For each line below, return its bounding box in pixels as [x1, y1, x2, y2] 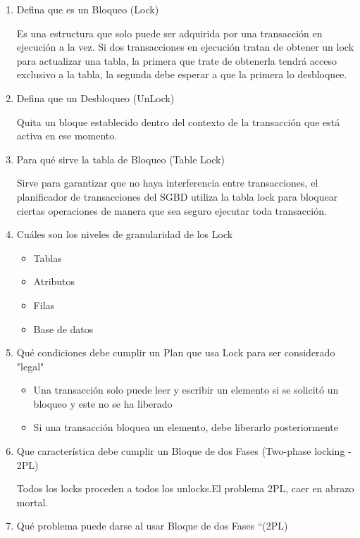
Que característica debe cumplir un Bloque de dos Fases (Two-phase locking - [16, 444, 352, 458]
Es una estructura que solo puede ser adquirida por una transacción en [16, 25, 323, 40]
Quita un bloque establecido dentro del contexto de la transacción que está [16, 114, 340, 129]
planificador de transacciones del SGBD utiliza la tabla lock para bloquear [16, 189, 338, 204]
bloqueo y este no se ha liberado [33, 396, 173, 411]
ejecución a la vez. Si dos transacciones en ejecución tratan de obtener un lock [16, 39, 354, 54]
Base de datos [33, 321, 94, 336]
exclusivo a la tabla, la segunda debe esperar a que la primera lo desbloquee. [16, 67, 347, 82]
